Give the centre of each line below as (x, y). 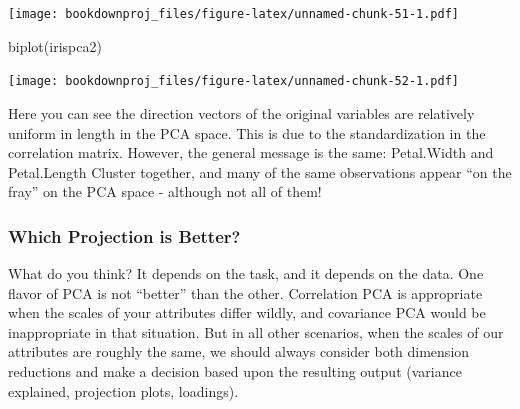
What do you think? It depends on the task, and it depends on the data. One (246, 273)
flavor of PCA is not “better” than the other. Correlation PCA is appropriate (245, 292)
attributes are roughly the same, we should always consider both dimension (239, 351)
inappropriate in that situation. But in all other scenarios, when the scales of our (256, 331)
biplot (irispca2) (55, 45)
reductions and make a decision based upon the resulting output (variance (235, 371)
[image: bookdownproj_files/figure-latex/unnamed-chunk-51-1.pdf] (234, 14)
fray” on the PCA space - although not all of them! (165, 191)
